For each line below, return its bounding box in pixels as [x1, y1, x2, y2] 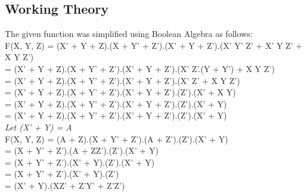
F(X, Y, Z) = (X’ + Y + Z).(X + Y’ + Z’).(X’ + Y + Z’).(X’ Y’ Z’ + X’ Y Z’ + [5, 39, 303, 51]
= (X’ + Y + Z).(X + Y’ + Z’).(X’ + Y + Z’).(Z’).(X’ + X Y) [5, 86, 236, 98]
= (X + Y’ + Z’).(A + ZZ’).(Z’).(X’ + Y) [5, 144, 159, 157]
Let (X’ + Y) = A [5, 120, 72, 133]
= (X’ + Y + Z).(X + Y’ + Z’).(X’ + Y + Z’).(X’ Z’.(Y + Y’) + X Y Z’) [5, 62, 275, 74]
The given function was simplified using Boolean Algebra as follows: [5, 27, 253, 40]
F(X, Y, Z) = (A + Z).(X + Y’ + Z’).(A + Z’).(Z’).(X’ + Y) [5, 132, 228, 145]
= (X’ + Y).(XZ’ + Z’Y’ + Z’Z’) [5, 179, 125, 191]
